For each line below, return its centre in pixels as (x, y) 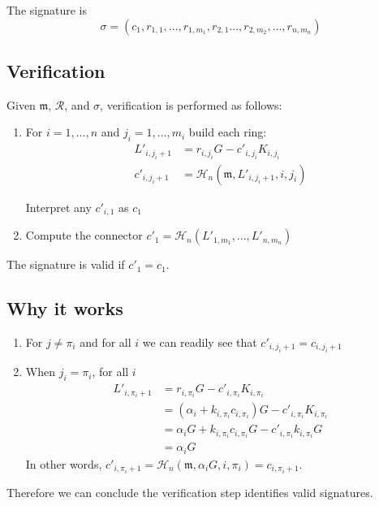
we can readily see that (200, 342)
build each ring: (228, 132)
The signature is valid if (66, 264)
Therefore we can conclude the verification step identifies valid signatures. (190, 492)
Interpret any (58, 207)
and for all (106, 342)
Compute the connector (84, 235)
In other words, (64, 463)
